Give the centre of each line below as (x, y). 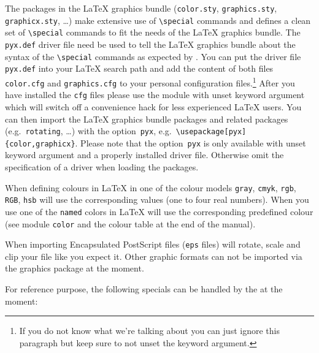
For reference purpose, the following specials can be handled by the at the (144, 289)
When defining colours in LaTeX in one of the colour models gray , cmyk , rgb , (151, 187)
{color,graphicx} (40, 144)
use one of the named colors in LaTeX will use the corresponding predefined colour (159, 211)
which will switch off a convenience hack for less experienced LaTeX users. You (153, 106)
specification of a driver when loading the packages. (102, 167)
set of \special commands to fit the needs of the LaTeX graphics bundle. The (153, 32)
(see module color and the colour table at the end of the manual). (130, 223)
